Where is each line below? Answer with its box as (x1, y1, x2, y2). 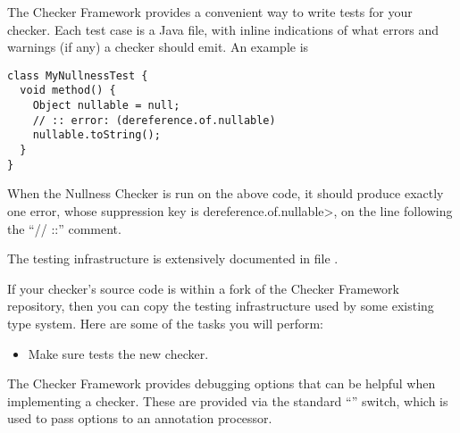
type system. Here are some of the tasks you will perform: (7, 313, 323, 332)
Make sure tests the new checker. (28, 344, 209, 362)
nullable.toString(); (32, 129, 161, 142)
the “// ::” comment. (7, 219, 121, 237)
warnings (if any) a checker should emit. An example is (7, 37, 309, 56)
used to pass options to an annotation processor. (7, 409, 272, 428)
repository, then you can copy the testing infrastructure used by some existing (7, 296, 434, 315)
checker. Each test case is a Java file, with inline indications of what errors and (7, 20, 439, 38)
